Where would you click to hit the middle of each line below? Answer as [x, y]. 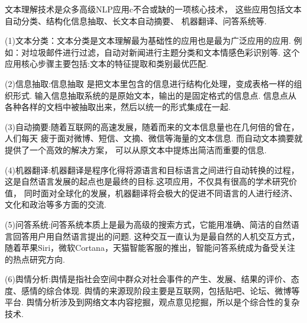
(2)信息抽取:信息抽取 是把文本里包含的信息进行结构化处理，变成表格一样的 [149, 83]
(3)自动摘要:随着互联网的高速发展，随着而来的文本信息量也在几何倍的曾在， [152, 126]
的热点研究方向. [35, 259]
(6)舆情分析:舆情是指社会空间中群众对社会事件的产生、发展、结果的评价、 [148, 279]
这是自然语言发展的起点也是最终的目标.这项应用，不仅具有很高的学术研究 [147, 181]
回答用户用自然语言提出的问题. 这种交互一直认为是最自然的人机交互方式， [156, 236]
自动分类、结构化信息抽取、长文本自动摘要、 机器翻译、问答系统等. [136, 20]
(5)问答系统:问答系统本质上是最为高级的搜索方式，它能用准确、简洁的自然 [148, 224]
